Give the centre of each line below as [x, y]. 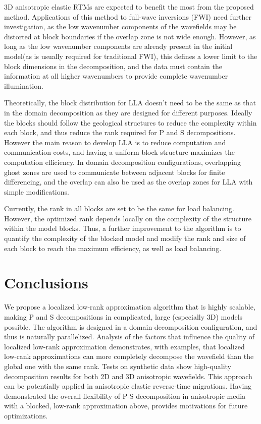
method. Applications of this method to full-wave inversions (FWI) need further [128, 16]
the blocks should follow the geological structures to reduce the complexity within [130, 122]
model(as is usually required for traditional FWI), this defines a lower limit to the [131, 56]
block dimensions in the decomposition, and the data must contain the [113, 66]
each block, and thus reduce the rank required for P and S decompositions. [120, 132]
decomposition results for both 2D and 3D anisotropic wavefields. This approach [128, 376]
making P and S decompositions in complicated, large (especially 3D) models [123, 316]
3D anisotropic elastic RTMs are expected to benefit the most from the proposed [129, 7]
